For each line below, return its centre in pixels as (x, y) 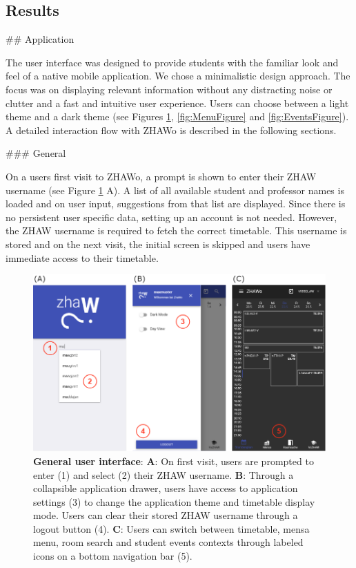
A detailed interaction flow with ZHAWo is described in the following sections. (171, 130)
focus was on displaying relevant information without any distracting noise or (169, 89)
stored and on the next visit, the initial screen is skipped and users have (158, 244)
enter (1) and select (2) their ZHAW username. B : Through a (164, 474)
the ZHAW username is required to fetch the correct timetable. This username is (176, 230)
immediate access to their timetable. (82, 257)
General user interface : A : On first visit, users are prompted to (174, 461)
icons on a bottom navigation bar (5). (113, 556)
